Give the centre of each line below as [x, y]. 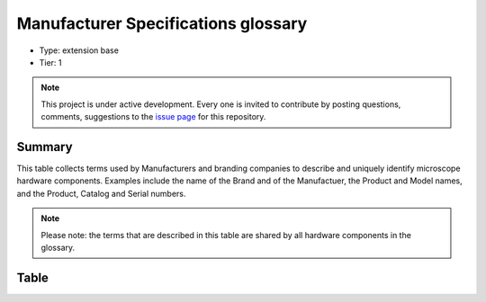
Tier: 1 [50, 62]
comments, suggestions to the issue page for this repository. [153, 117]
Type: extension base [79, 50]
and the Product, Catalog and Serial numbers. [101, 193]
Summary [45, 147]
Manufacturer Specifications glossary [162, 23]
